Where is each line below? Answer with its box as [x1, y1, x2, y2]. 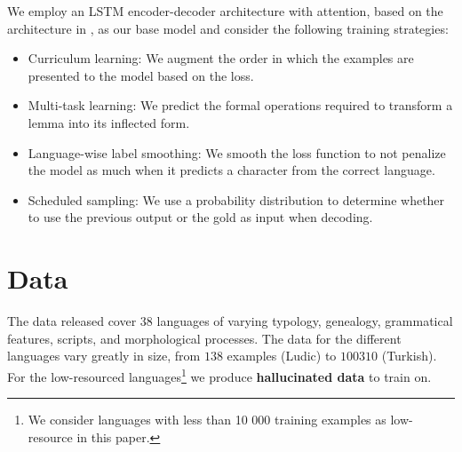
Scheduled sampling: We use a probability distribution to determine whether [28, 190, 445, 209]
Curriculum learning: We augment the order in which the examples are [28, 49, 414, 67]
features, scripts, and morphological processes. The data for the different [7, 329, 402, 347]
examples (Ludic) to [227, 346, 337, 365]
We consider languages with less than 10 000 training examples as [28, 410, 386, 429]
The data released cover [7, 312, 137, 330]
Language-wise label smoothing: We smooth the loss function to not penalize [28, 143, 446, 162]
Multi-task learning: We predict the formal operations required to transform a [28, 96, 453, 115]
